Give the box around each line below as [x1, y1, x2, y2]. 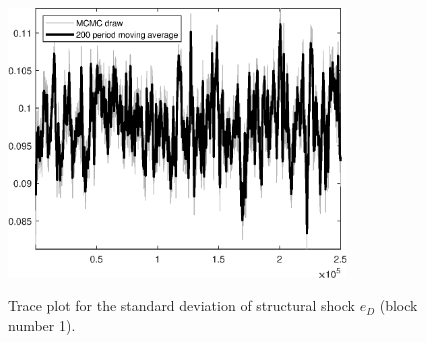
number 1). [8, 314, 76, 335]
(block [379, 295, 418, 316]
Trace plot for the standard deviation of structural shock [8, 295, 355, 316]
